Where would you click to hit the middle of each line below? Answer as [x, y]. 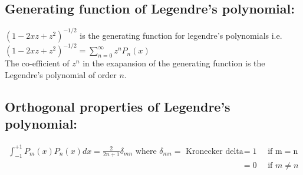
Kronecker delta [215, 151]
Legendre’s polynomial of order [61, 74]
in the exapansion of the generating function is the [174, 63]
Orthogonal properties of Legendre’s [118, 106]
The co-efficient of [37, 63]
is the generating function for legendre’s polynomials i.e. [181, 35]
